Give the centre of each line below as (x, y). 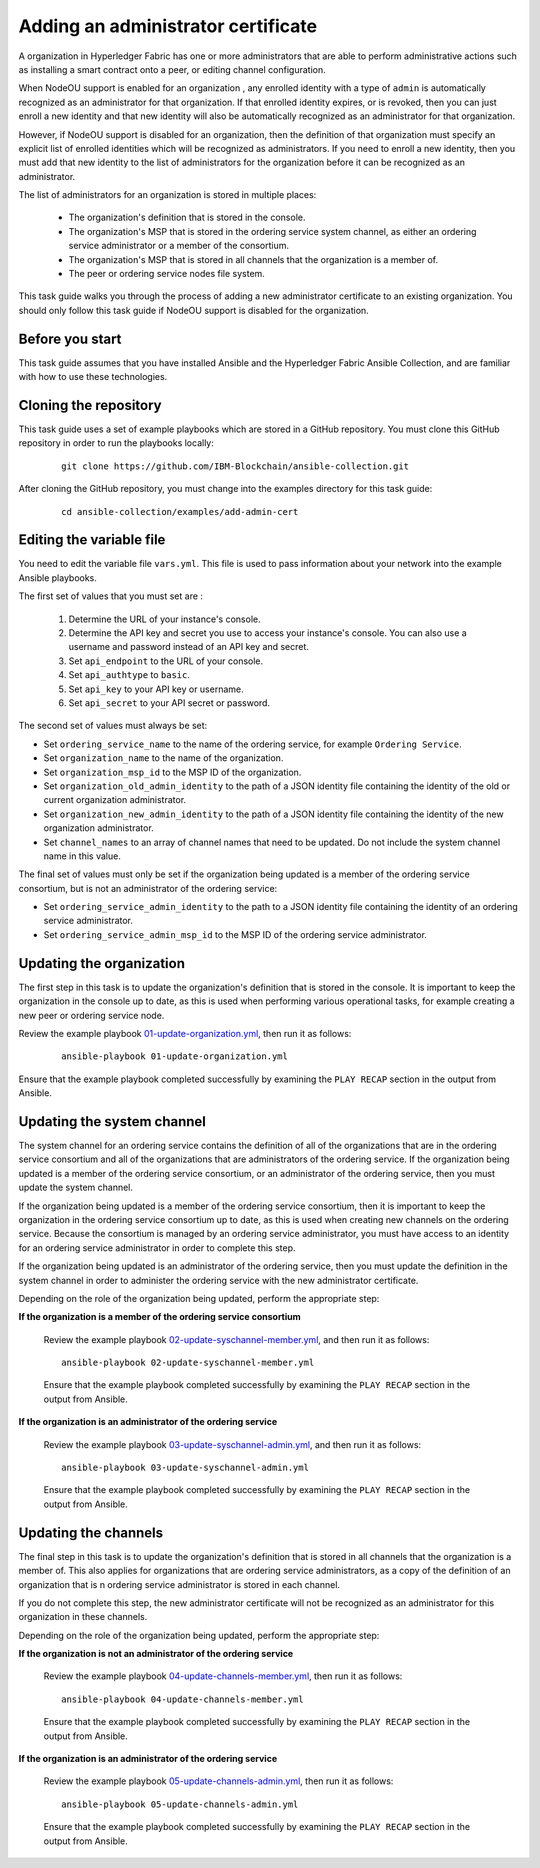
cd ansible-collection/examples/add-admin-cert (180, 511)
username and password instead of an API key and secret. (189, 647)
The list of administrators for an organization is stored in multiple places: (167, 195)
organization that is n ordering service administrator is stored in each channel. (179, 1584)
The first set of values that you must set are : (111, 596)
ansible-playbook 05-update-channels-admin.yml (180, 1804)
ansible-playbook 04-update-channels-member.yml (182, 1699)
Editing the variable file (92, 540)
